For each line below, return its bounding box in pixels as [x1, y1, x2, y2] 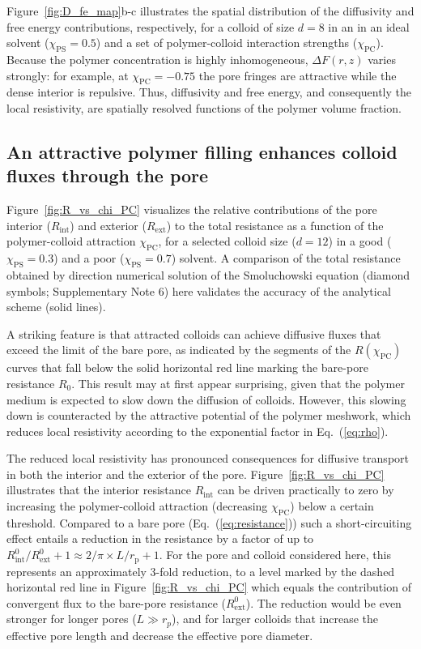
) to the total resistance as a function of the [166, 216, 384, 233]
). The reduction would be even [245, 594, 402, 611]
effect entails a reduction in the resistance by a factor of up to [6, 530, 314, 547]
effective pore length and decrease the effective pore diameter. [6, 626, 313, 643]
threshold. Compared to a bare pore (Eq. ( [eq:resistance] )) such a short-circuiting [6, 514, 412, 531]
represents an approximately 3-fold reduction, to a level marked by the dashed [6, 562, 395, 579]
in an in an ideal [328, 18, 410, 35]
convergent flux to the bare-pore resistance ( [6, 594, 226, 611]
